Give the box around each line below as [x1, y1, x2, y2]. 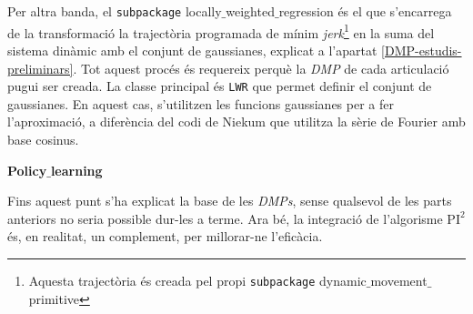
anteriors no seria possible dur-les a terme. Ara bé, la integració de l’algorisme [7, 208, 443, 228]
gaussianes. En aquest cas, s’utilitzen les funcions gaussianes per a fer [7, 94, 394, 113]
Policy [7, 160, 47, 179]
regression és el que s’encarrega [278, 2, 452, 20]
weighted [226, 2, 275, 20]
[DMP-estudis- [381, 40, 462, 59]
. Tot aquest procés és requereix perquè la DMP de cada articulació [73, 58, 449, 77]
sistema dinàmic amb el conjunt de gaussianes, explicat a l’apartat [7, 40, 377, 59]
